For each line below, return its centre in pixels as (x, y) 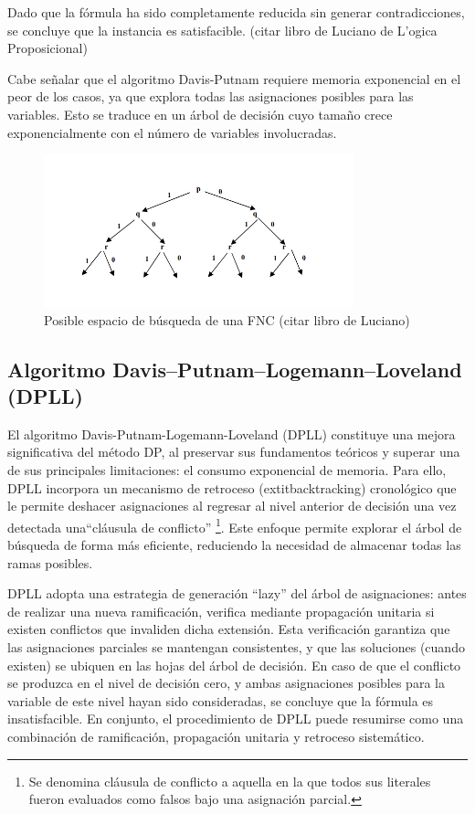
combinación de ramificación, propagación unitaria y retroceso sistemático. (216, 736)
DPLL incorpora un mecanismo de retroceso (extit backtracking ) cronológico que (232, 487)
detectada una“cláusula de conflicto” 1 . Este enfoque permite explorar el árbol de (235, 525)
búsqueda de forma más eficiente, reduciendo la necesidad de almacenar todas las (234, 544)
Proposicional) (47, 48)
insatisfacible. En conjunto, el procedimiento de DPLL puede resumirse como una (236, 719)
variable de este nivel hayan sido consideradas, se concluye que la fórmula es (221, 700)
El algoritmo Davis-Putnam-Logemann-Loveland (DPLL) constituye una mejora (232, 433)
